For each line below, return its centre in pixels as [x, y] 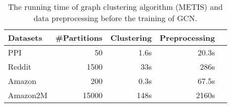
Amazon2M [28, 95]
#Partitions [79, 38]
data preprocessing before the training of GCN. [115, 18]
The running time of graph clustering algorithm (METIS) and [115, 7]
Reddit [20, 67]
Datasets [25, 38]
